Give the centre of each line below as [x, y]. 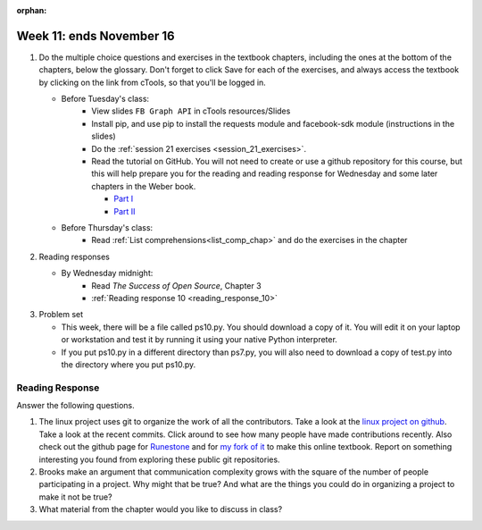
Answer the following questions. [76, 406]
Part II [125, 211]
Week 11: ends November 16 [96, 36]
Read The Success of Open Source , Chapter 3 [177, 285]
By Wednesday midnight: [107, 273]
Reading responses [75, 257]
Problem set [61, 315]
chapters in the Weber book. [144, 186]
